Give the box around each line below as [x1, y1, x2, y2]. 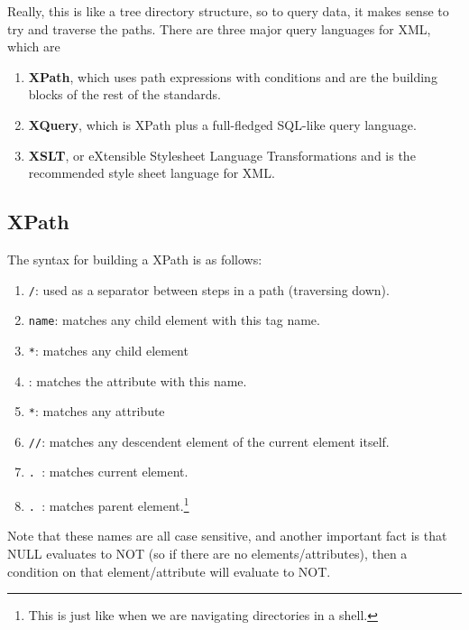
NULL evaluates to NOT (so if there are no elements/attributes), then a [7, 543, 408, 562]
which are [7, 37, 60, 56]
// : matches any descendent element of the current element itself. [28, 431, 390, 450]
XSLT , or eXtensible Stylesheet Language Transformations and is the [28, 145, 416, 164]
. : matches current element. [28, 462, 189, 481]
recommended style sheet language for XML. [28, 163, 275, 182]
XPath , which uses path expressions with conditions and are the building [28, 67, 437, 86]
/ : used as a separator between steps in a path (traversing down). [28, 280, 390, 299]
